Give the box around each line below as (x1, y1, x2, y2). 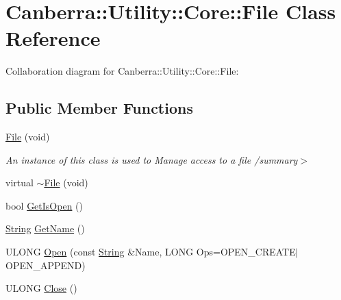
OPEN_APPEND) (5, 258, 86, 272)
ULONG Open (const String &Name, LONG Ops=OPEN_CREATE (5, 245, 296, 259)
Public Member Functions (5, 97, 193, 118)
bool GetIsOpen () (5, 198, 83, 212)
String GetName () (5, 221, 85, 236)
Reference (5, 24, 101, 52)
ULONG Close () (5, 281, 77, 295)
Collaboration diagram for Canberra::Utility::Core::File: (5, 64, 239, 78)
